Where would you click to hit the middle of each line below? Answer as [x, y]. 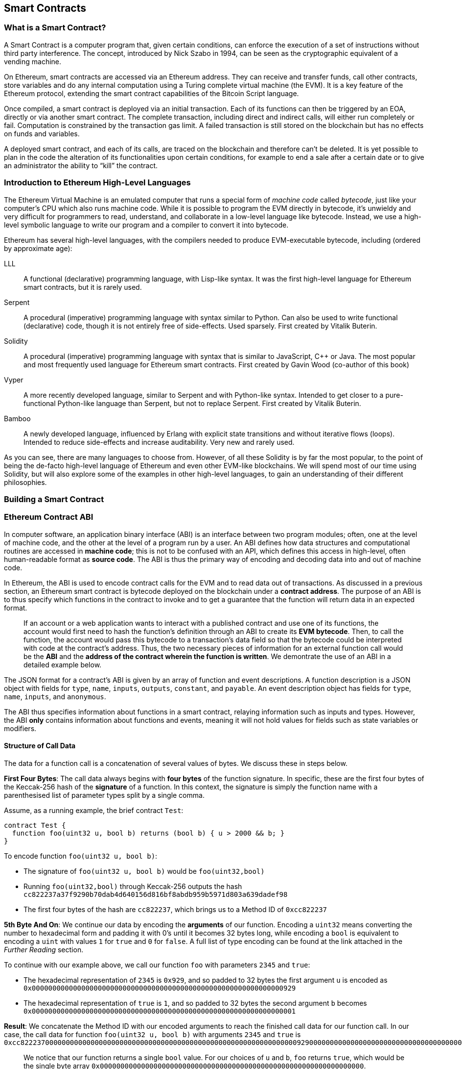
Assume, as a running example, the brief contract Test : [94, 810]
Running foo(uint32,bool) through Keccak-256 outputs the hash [133, 886]
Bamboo [17, 418]
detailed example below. [63, 664]
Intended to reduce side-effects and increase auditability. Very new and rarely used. [159, 442]
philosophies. [25, 482]
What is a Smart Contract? [55, 28]
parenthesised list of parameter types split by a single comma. [104, 795]
